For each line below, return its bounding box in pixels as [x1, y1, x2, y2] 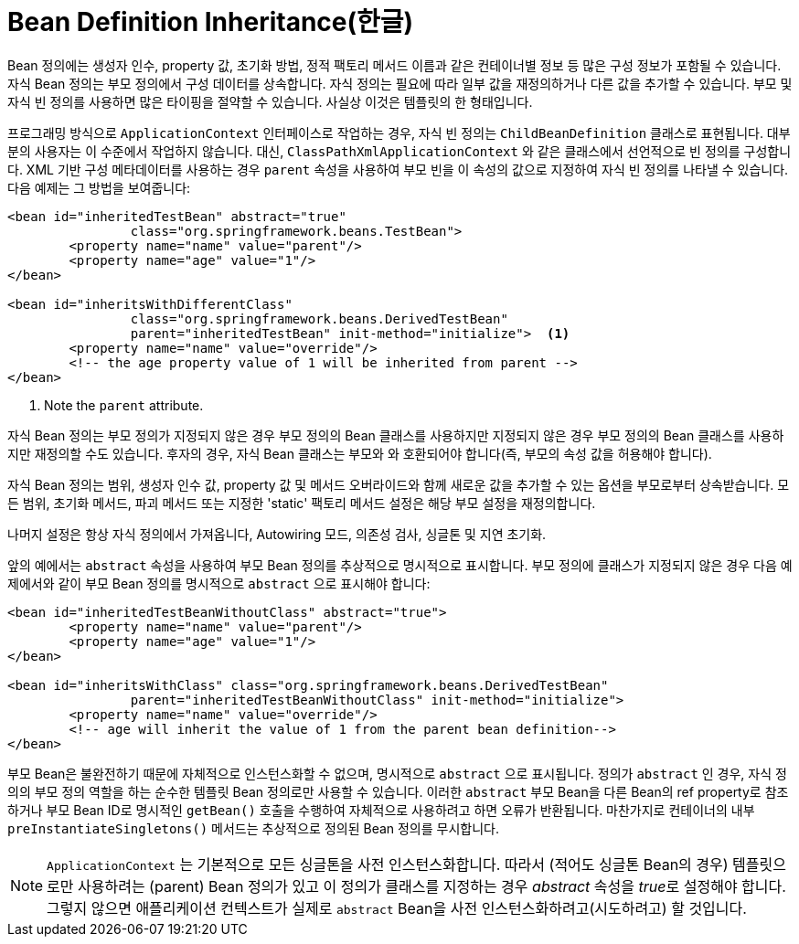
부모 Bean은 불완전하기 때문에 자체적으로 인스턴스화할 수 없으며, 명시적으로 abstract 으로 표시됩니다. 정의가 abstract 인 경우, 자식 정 [7, 765, 787, 781]
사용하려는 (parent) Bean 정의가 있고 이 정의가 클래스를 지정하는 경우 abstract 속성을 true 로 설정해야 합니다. [78, 876, 786, 896]
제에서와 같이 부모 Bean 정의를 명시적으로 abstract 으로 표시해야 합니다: [7, 575, 431, 591]
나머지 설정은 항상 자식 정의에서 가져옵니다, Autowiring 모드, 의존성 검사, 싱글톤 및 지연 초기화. [7, 525, 547, 542]
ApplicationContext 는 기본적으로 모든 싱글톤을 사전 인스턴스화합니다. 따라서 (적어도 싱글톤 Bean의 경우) [47, 854, 729, 874]
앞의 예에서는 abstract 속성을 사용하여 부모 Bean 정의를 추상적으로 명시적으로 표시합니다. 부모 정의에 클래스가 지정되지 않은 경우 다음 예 [7, 557, 793, 573]
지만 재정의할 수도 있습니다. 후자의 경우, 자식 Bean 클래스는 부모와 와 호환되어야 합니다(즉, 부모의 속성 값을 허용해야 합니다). [7, 445, 712, 461]
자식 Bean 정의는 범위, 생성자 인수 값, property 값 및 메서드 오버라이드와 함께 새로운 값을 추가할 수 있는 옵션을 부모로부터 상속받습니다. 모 [7, 476, 790, 493]
